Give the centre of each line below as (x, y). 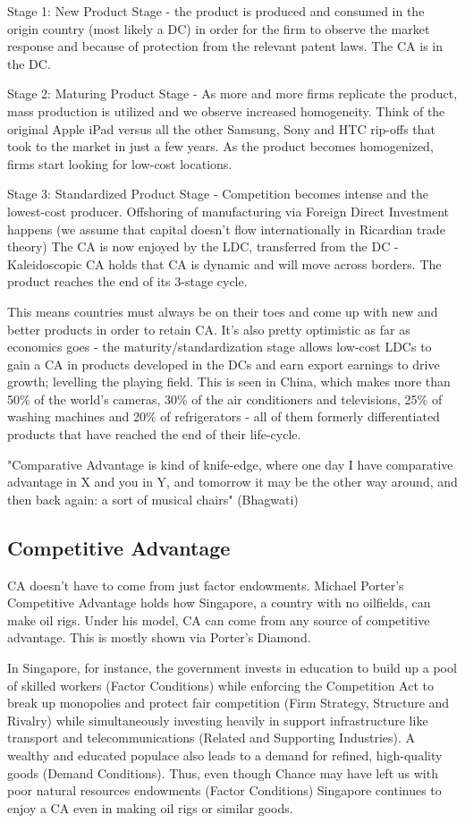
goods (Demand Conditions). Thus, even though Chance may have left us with (223, 772)
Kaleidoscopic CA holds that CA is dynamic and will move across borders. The (224, 263)
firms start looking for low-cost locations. (120, 163)
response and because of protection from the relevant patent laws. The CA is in (225, 46)
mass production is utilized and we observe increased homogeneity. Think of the (226, 110)
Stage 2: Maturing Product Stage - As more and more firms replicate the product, (232, 93)
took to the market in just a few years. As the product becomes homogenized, (220, 146)
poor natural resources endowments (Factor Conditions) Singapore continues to (224, 790)
